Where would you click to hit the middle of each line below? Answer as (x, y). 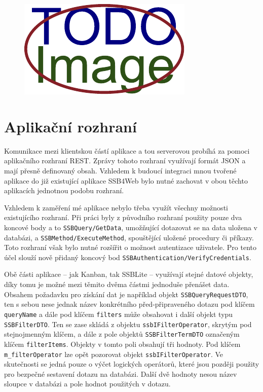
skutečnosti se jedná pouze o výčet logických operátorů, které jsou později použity (132, 364)
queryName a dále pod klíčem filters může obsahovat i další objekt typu (119, 314)
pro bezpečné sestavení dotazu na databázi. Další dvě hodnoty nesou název (121, 373)
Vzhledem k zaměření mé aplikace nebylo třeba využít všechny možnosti (116, 207)
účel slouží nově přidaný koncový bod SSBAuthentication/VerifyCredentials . (128, 257)
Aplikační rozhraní (70, 126)
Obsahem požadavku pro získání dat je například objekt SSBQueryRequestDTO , (126, 294)
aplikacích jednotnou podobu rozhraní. (64, 190)
